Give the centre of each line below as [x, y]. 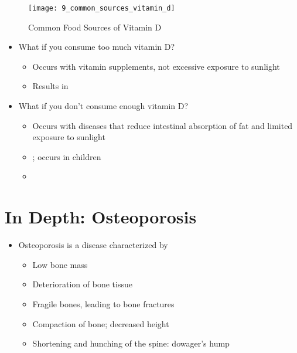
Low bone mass [60, 264]
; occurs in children [67, 156]
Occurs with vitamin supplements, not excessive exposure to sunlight [156, 66]
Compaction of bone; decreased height [101, 323]
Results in [50, 86]
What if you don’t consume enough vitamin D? [103, 106]
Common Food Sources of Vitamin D [95, 27]
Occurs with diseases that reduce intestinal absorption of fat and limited [163, 125]
